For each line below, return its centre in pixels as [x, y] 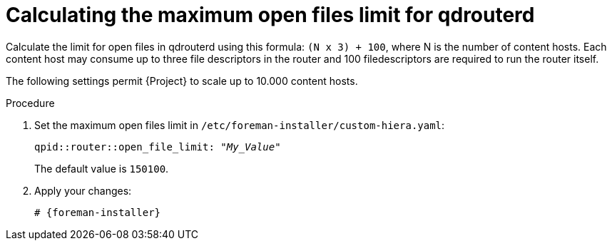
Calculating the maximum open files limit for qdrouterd [270, 15]
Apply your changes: [83, 190]
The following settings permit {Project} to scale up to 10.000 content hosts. [182, 81]
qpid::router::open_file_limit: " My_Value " [158, 147]
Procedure [30, 103]
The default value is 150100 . [102, 168]
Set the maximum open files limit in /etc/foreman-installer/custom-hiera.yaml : [240, 125]
